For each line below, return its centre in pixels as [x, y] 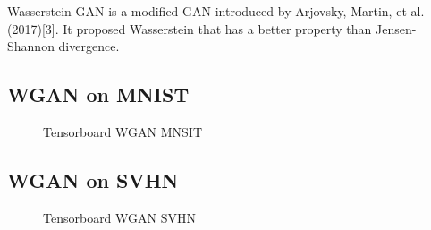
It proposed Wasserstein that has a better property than [217, 28]
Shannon [31, 46]
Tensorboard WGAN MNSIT [123, 131]
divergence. [89, 46]
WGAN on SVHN [93, 179]
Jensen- [396, 28]
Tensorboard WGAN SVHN [119, 217]
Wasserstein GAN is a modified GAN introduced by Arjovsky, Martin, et [207, 11]
